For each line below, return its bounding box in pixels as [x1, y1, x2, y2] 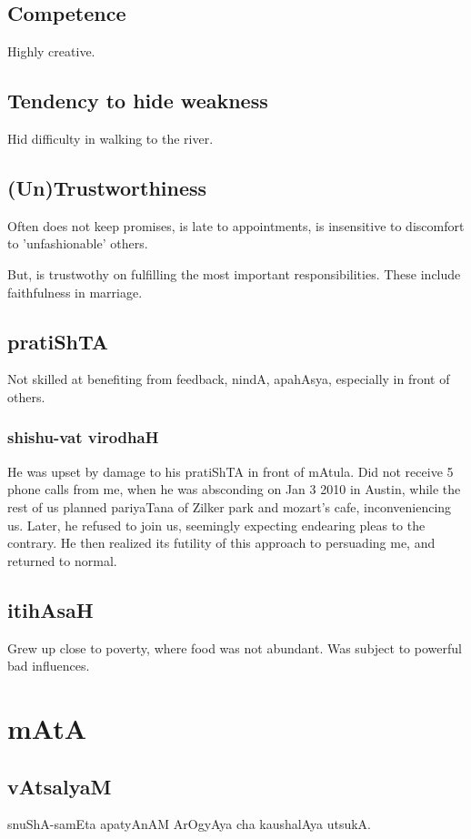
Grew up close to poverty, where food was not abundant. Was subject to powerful [7, 638, 462, 657]
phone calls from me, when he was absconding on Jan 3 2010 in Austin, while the [7, 480, 461, 499]
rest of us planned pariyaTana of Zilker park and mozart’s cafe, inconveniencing [7, 497, 452, 516]
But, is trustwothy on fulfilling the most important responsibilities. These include [7, 264, 461, 283]
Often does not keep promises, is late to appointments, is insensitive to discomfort [7, 216, 465, 235]
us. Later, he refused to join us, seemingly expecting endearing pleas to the [7, 515, 426, 534]
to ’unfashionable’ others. [7, 234, 148, 253]
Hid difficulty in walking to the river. [7, 129, 214, 147]
